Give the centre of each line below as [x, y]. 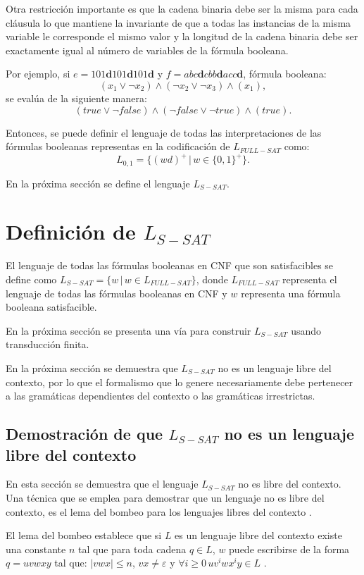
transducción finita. [48, 344]
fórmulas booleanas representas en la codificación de [118, 146]
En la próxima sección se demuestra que [92, 367]
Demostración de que [84, 434]
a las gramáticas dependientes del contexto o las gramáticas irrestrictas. [161, 396]
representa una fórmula [291, 293]
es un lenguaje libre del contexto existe [258, 535]
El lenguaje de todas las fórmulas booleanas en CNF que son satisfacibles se [170, 265]
